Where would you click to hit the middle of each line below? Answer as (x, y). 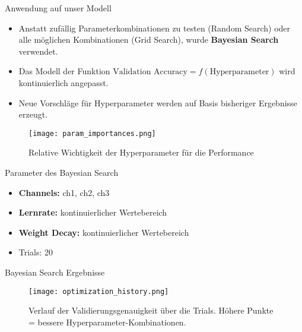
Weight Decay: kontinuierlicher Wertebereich (104, 232)
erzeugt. (33, 114)
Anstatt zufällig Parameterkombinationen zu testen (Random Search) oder (155, 28)
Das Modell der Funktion (64, 71)
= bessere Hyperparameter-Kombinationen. (107, 322)
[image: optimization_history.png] (99, 291)
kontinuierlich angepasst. (63, 82)
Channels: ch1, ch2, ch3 (64, 192)
